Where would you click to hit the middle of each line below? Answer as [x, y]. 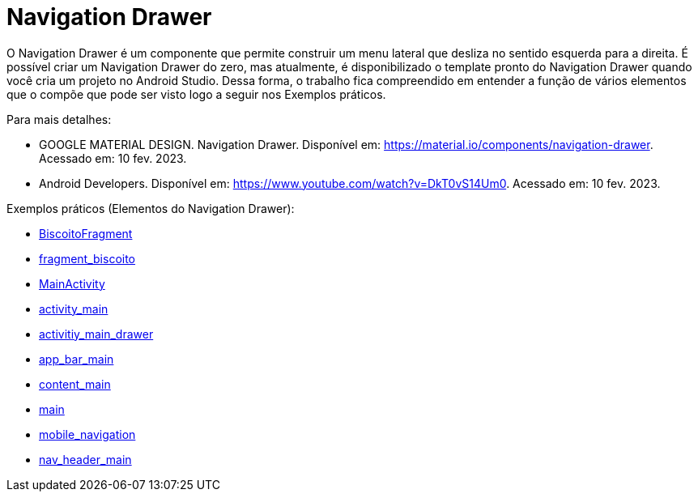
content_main [75, 384]
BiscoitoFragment [86, 233]
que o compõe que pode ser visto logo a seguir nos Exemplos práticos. [196, 94]
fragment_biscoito [87, 258]
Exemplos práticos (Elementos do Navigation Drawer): [151, 208]
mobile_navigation [87, 434]
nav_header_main [85, 459]
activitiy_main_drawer [96, 334]
